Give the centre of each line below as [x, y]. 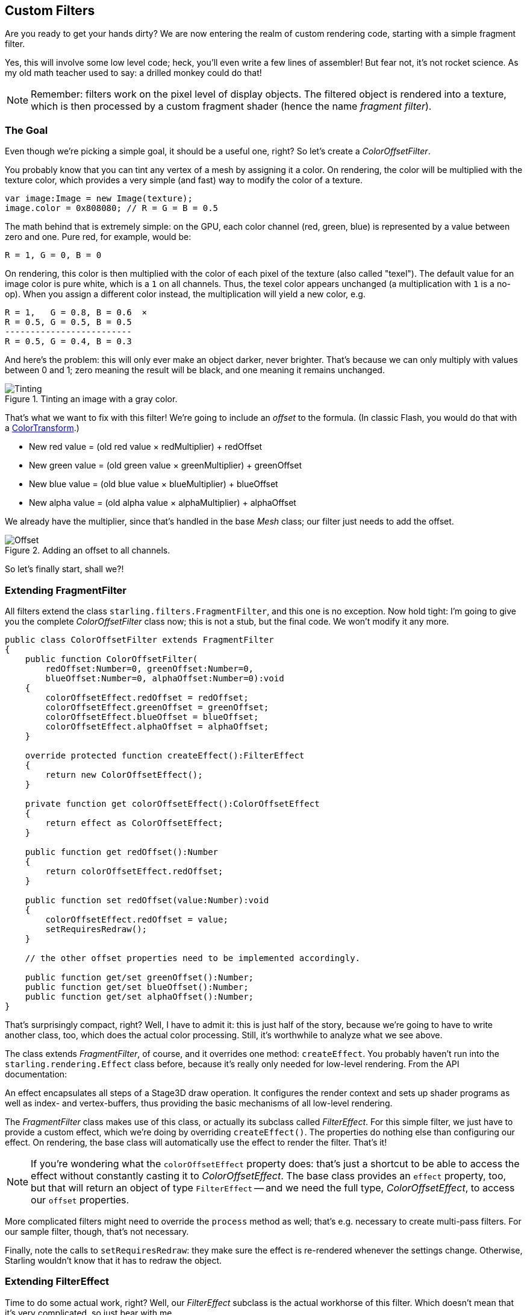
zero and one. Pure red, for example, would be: [98, 237]
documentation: [36, 1074]
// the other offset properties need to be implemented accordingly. [193, 958]
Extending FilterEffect [57, 1282]
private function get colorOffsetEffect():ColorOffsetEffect [172, 803]
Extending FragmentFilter [66, 590]
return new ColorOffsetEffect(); [124, 774]
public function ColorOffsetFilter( [111, 659]
